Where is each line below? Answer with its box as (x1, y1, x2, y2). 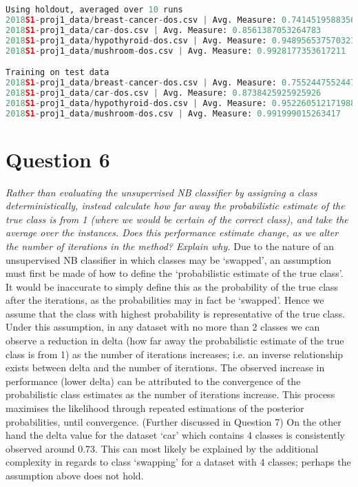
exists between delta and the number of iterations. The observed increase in (6, 360, 325, 375)
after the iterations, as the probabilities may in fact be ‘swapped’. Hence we (6, 293, 324, 307)
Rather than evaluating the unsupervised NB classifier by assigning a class (6, 185, 317, 199)
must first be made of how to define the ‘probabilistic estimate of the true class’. (6, 266, 344, 280)
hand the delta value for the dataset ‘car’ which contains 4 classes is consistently (6, 428, 345, 442)
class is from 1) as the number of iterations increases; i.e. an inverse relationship (6, 346, 344, 361)
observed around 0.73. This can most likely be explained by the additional (6, 441, 319, 455)
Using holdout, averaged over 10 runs (6, 5, 183, 14)
